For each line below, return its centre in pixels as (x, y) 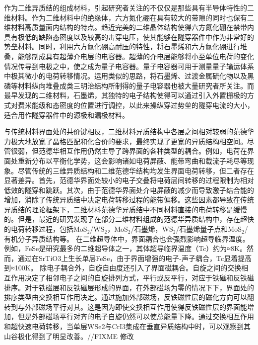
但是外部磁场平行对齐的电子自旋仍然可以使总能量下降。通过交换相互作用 (136, 316)
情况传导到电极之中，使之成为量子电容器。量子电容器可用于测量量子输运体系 (129, 66)
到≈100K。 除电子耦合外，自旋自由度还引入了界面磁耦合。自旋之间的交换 (123, 268)
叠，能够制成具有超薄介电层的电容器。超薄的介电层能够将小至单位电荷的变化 (129, 56)
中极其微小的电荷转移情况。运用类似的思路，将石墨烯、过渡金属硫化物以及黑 (129, 76)
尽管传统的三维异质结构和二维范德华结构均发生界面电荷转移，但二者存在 (136, 170)
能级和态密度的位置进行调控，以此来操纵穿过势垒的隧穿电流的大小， (143, 105)
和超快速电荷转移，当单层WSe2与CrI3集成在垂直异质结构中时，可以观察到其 (128, 326)
